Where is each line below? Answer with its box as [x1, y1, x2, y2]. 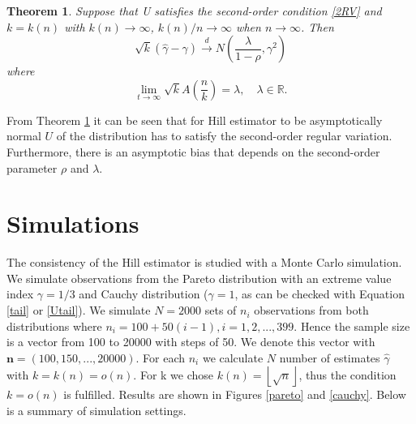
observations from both [254, 302, 369, 319]
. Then [301, 18, 334, 35]
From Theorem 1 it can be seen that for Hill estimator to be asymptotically [6, 111, 383, 128]
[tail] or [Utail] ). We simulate [6, 302, 151, 319]
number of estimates [279, 349, 380, 366]
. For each [135, 349, 186, 366]
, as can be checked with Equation [234, 285, 405, 302]
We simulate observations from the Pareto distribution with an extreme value [6, 269, 392, 286]
